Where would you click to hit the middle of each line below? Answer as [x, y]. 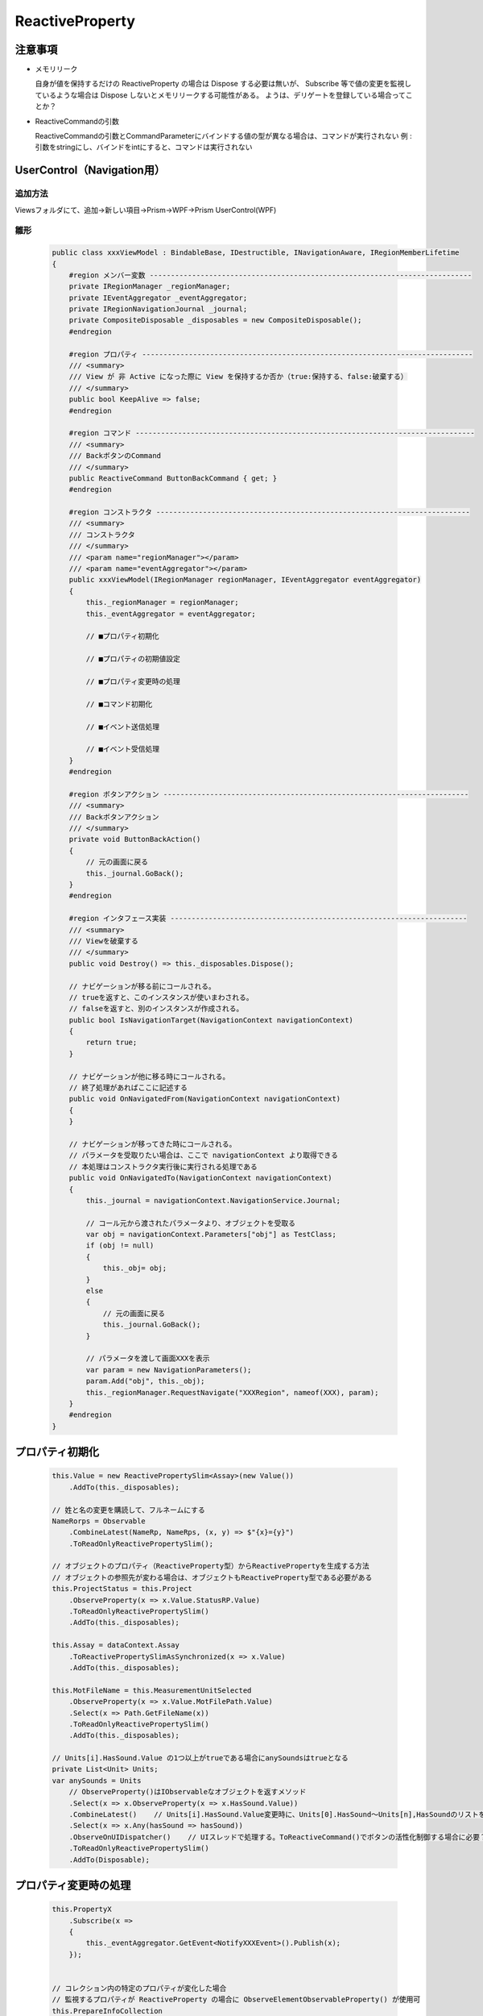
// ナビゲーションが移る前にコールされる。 [142, 986]
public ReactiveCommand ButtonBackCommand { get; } [173, 478]
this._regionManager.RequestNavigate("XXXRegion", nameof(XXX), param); [232, 1392]
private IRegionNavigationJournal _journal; [158, 309]
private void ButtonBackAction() [135, 839]
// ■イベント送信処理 [123, 727]
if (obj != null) [120, 1245]
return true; [111, 1043]
